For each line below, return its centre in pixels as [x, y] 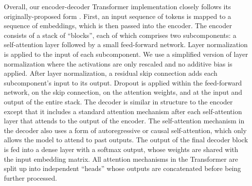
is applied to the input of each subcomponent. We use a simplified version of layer [126, 54]
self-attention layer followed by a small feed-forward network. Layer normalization [126, 44]
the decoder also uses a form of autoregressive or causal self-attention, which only [125, 130]
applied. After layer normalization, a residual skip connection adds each [111, 73]
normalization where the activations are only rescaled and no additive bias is [118, 63]
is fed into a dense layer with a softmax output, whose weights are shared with [121, 149]
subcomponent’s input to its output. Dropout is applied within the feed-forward [123, 82]
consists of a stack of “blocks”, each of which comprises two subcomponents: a [120, 35]
